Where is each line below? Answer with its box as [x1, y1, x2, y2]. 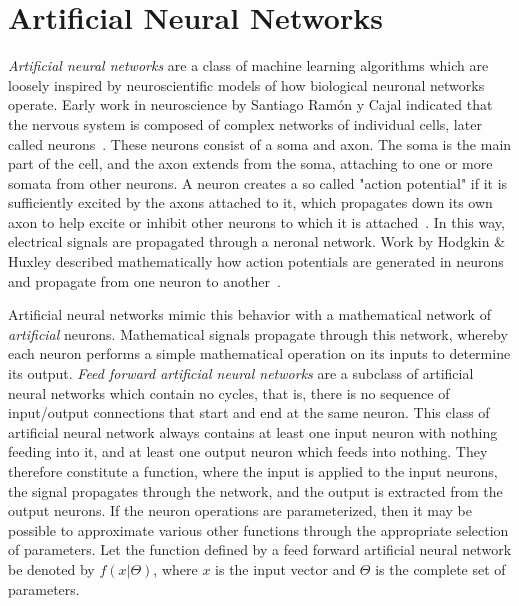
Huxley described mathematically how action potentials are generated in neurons [8, 251, 504, 272]
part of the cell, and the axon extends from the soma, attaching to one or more [8, 153, 493, 174]
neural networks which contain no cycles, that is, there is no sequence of [8, 382, 450, 403]
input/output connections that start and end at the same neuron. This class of [8, 402, 490, 423]
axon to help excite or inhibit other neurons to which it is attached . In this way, [8, 211, 505, 232]
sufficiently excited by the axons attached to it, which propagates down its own [8, 192, 493, 213]
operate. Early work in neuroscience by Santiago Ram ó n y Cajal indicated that [8, 94, 493, 115]
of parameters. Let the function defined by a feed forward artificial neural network [8, 539, 512, 560]
